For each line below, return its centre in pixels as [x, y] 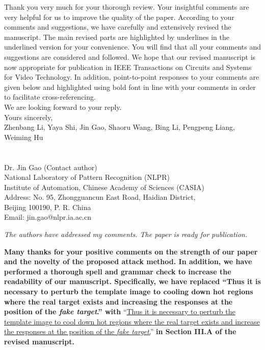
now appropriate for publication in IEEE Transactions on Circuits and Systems [128, 67]
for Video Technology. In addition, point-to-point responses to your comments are [132, 77]
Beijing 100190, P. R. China [48, 207]
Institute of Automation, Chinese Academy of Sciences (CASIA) [104, 187]
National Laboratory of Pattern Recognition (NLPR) [87, 177]
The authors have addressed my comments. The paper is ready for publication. [126, 234]
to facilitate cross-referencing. [50, 97]
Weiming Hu [24, 137]
